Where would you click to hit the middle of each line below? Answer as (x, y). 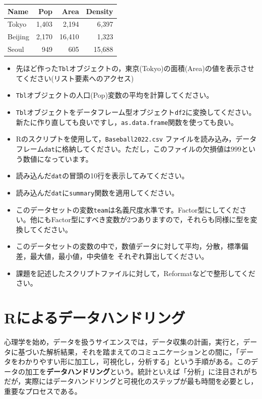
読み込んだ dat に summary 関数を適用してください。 (97, 192)
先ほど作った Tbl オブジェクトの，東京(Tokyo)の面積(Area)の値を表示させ (135, 68)
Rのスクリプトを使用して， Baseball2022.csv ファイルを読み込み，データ (136, 139)
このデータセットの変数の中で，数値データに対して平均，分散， (121, 246)
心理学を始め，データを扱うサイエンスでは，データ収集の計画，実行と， (124, 341)
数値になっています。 (58, 158)
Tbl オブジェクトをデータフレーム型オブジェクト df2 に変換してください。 (136, 112)
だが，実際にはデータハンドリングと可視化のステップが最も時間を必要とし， (131, 381)
